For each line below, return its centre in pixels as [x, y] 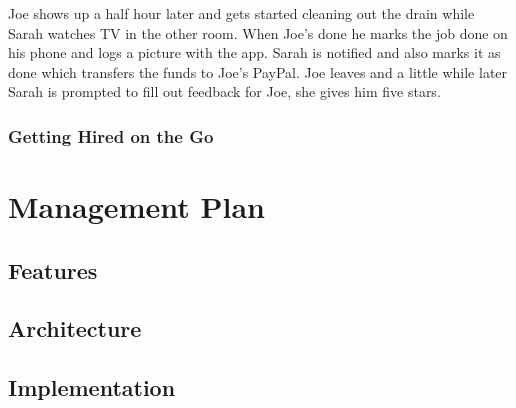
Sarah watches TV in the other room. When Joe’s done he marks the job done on [258, 32]
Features [53, 269]
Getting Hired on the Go [111, 135]
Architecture [75, 328]
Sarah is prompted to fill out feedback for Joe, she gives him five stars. [224, 91]
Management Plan [136, 206]
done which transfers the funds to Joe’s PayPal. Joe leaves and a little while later [258, 71]
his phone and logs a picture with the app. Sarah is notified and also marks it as [254, 52]
